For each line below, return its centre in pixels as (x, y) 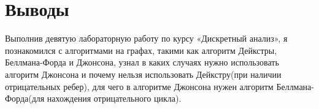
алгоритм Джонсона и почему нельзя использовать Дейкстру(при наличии (143, 74)
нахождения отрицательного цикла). (114, 98)
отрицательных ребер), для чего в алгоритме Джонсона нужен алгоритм (139, 86)
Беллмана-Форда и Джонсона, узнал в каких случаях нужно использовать (142, 62)
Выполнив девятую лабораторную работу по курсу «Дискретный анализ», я (146, 38)
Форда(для (25, 98)
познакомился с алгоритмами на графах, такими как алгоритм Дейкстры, (141, 50)
